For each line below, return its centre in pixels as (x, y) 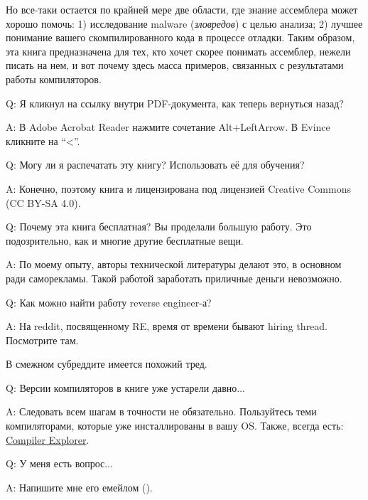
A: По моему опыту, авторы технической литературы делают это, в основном (174, 264)
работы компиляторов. (54, 79)
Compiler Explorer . (48, 439)
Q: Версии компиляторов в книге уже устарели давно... (126, 387)
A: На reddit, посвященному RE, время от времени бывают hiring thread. (167, 326)
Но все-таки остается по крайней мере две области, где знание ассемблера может (182, 9)
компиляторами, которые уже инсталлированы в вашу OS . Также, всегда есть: (175, 426)
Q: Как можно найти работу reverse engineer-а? (109, 302)
